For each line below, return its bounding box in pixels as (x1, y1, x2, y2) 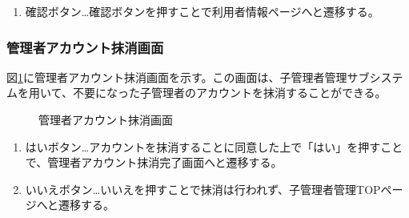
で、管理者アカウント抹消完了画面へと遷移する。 (25, 154, 283, 171)
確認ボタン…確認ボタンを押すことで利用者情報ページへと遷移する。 (25, 3, 379, 19)
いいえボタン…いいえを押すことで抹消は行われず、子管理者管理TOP (25, 180, 381, 197)
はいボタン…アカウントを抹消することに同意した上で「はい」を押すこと (25, 138, 403, 155)
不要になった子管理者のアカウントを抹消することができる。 (72, 84, 387, 101)
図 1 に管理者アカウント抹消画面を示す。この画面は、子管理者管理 (6, 68, 347, 85)
